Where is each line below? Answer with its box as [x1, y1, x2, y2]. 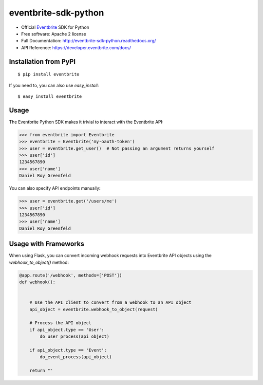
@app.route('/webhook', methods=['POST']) [19, 273, 122, 278]
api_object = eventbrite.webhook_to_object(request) [29, 307, 158, 312]
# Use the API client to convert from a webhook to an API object [29, 300, 192, 305]
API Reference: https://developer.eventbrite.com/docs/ [21, 44, 131, 51]
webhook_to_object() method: [9, 259, 69, 265]
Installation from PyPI [9, 57, 75, 66]
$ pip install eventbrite [18, 72, 80, 77]
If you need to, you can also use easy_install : [9, 82, 99, 88]
